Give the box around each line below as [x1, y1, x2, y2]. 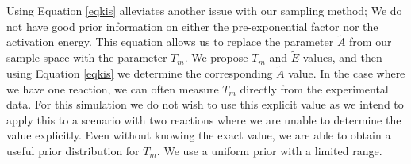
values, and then [302, 49, 382, 66]
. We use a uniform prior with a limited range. [156, 143, 382, 158]
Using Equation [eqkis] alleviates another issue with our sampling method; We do [6, 2, 402, 18]
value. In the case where [288, 65, 405, 82]
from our [349, 33, 392, 50]
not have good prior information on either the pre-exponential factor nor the [6, 17, 378, 34]
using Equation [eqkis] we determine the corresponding [6, 65, 273, 82]
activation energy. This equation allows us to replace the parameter [6, 33, 334, 50]
